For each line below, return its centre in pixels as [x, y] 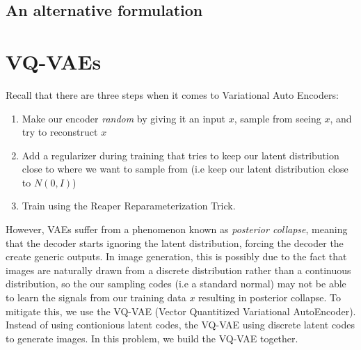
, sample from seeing [278, 118]
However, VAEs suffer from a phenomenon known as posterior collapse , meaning [177, 229]
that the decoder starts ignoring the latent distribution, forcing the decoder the [175, 242]
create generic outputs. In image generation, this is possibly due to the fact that [176, 256]
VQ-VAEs [54, 61]
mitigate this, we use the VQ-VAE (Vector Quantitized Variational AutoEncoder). [181, 311]
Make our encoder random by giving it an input [124, 118]
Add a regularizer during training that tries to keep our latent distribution [180, 155]
